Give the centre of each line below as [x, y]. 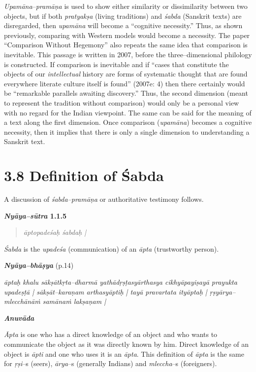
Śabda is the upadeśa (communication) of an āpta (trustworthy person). [112, 248]
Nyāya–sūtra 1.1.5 [35, 215]
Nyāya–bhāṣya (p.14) [39, 265]
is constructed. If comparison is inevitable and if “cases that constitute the [116, 64]
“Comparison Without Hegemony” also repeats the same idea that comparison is [126, 45]
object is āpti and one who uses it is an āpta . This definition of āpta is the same [124, 353]
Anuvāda [19, 317]
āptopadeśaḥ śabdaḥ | [55, 232]
